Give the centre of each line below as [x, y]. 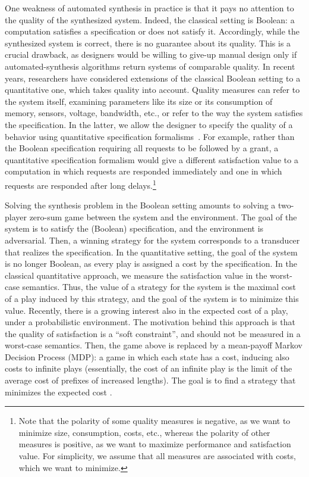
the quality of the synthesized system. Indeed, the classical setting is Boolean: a [150, 19]
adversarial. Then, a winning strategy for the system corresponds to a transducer [152, 240]
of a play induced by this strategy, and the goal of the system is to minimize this [152, 298]
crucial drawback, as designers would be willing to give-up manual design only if [151, 54]
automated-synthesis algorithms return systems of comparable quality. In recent [150, 66]
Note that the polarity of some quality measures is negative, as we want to [154, 421]
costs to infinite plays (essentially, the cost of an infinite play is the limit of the [149, 368]
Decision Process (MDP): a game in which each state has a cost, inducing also [147, 356]
